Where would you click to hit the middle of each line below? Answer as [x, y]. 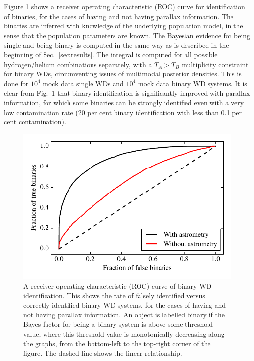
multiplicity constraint [215, 64]
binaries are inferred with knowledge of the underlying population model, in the [124, 26]
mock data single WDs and [83, 83]
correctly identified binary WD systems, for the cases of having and [125, 305]
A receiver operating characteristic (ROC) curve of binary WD [118, 286]
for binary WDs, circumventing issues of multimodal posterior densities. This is [123, 74]
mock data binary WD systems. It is [192, 83]
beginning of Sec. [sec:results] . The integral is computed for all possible [111, 54]
